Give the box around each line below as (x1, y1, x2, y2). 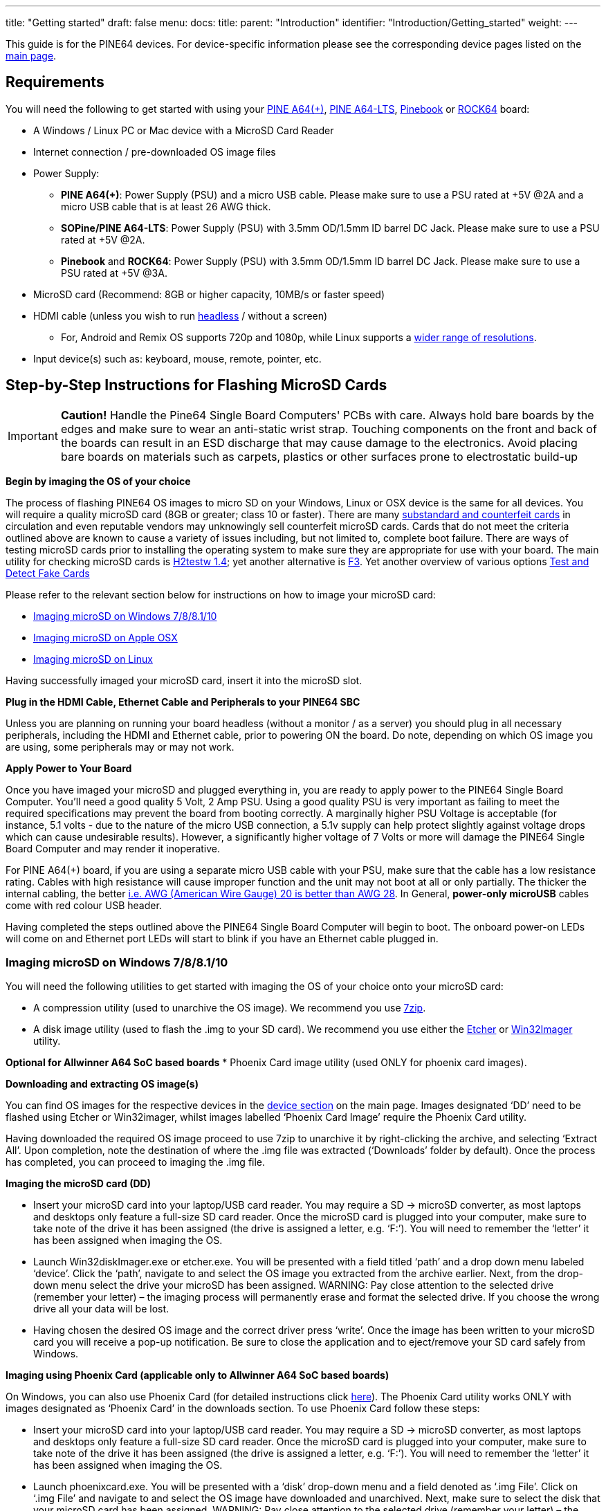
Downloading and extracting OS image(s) (6, 1078, 199, 1090)
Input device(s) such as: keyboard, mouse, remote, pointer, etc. (33, 352, 322, 365)
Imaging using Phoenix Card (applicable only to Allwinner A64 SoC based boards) (6, 1369, 389, 1382)
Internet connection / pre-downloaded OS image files (33, 145, 276, 158)
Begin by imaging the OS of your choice (6, 475, 191, 487)
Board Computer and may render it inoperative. (6, 842, 221, 854)
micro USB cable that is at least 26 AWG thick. (61, 200, 271, 212)
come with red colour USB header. (6, 899, 162, 911)
